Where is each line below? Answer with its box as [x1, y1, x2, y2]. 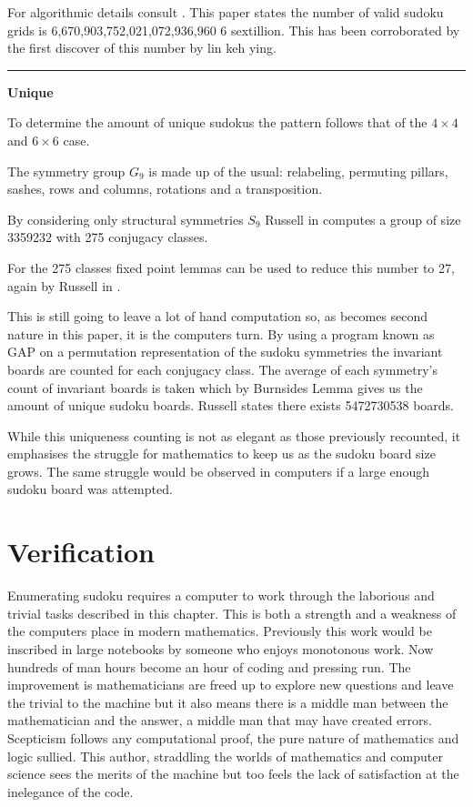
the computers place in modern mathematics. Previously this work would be [7, 621, 432, 641]
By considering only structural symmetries [7, 209, 244, 228]
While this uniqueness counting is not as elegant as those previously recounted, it [7, 426, 461, 445]
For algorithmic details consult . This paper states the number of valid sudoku [7, 3, 444, 21]
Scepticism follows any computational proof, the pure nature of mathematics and [7, 728, 459, 747]
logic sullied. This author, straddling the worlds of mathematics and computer [7, 746, 443, 765]
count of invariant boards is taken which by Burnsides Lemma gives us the [7, 378, 423, 397]
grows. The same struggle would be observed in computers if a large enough [7, 461, 430, 480]
